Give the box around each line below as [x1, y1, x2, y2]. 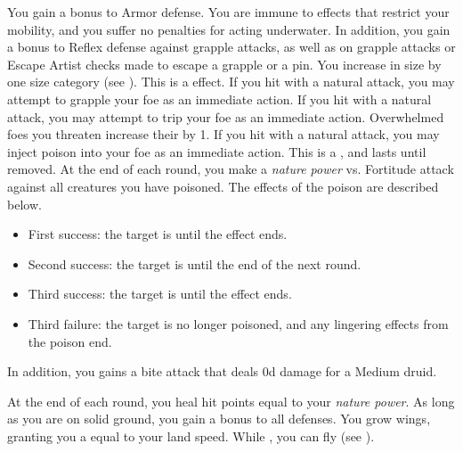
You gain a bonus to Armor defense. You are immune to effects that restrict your [7, 3, 450, 21]
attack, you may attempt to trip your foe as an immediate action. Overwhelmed [7, 107, 444, 126]
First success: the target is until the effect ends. [28, 225, 288, 243]
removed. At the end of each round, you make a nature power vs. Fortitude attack [7, 160, 454, 178]
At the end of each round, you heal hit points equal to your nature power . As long [7, 391, 455, 410]
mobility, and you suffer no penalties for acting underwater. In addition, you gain [7, 20, 451, 38]
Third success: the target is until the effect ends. [28, 284, 292, 303]
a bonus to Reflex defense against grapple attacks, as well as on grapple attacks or [7, 37, 456, 56]
